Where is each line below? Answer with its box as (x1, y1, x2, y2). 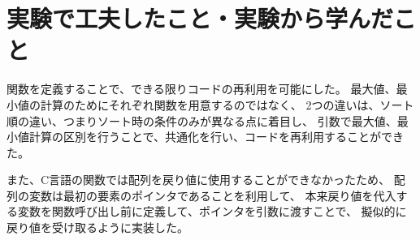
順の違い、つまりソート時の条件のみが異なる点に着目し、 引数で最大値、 (6, 112, 397, 129)
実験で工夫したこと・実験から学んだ (6, 2, 394, 35)
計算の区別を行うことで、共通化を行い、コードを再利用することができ (28, 128, 405, 145)
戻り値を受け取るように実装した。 (6, 219, 188, 236)
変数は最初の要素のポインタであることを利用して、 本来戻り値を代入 (28, 186, 396, 204)
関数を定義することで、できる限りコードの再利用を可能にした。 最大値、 (6, 80, 396, 97)
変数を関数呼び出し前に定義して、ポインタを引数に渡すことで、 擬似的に (17, 203, 407, 220)
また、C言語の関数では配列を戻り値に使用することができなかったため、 (6, 171, 391, 188)
